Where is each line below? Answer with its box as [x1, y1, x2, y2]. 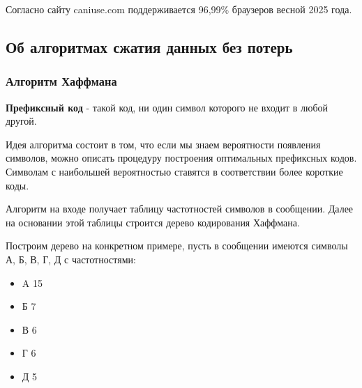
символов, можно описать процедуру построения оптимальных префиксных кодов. [6, 150, 357, 165]
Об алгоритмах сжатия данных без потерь [6, 36, 293, 57]
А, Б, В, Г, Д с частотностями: [6, 251, 136, 266]
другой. [6, 114, 37, 128]
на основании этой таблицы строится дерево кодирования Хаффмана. [6, 215, 300, 229]
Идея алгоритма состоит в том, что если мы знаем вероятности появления [6, 137, 321, 151]
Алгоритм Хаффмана [6, 72, 117, 90]
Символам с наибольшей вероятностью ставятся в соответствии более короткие [6, 164, 343, 178]
